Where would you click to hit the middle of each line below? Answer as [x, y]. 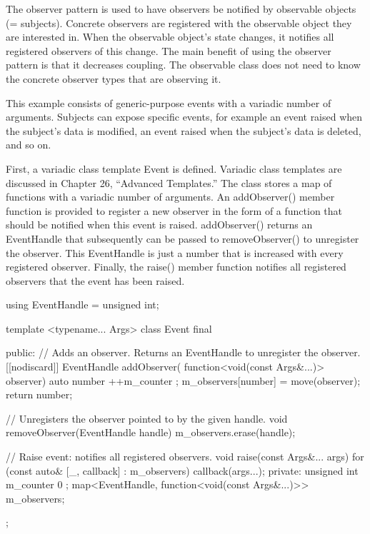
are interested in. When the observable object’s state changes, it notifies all [170, 37]
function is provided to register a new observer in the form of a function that [174, 210]
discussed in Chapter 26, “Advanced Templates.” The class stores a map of [169, 182]
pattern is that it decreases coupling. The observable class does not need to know [183, 65]
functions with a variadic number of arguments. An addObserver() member [170, 197]
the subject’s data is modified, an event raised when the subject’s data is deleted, [184, 130]
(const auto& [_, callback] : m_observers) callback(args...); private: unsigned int [182, 470]
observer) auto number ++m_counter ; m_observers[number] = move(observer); [183, 380]
